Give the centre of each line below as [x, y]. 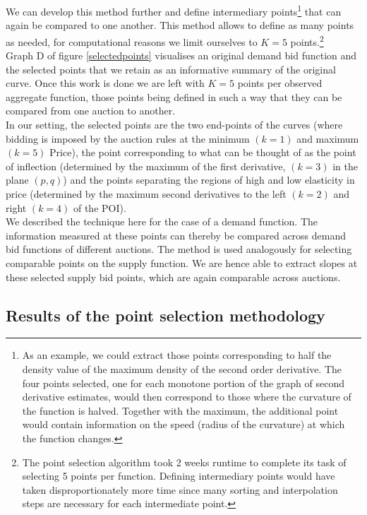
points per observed [280, 83]
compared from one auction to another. [91, 111]
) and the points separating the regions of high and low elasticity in [209, 180]
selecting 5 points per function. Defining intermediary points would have [179, 476]
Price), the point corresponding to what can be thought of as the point [203, 152]
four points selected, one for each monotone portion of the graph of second [183, 383]
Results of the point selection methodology [166, 315]
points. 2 [307, 40]
